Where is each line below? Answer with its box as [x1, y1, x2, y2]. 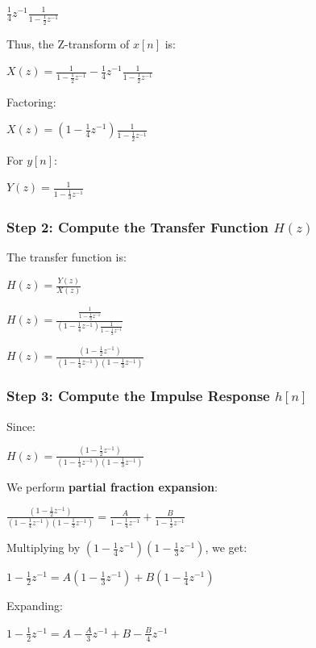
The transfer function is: [6, 249, 127, 265]
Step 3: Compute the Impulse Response [6, 386, 270, 406]
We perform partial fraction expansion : [6, 478, 218, 495]
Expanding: [6, 597, 63, 614]
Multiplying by [6, 539, 81, 556]
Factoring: [6, 93, 56, 110]
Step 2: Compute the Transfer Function [6, 216, 269, 236]
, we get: [205, 539, 247, 556]
